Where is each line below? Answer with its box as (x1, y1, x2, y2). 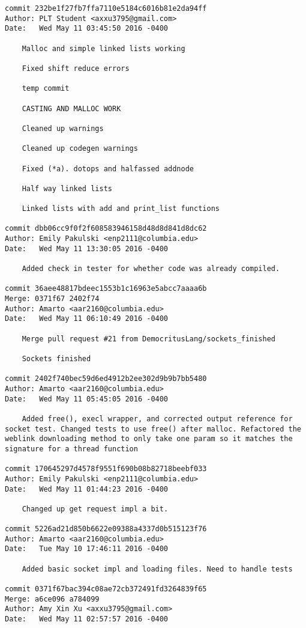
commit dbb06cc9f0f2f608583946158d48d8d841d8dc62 (5, 224, 207, 233)
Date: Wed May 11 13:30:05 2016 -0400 (5, 244, 169, 253)
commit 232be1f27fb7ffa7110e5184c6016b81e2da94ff (5, 4, 207, 13)
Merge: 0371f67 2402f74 (5, 294, 100, 303)
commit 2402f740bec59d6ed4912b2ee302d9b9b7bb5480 (5, 374, 207, 383)
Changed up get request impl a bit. (22, 504, 169, 513)
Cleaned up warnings (22, 124, 104, 133)
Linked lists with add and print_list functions (22, 204, 220, 213)
